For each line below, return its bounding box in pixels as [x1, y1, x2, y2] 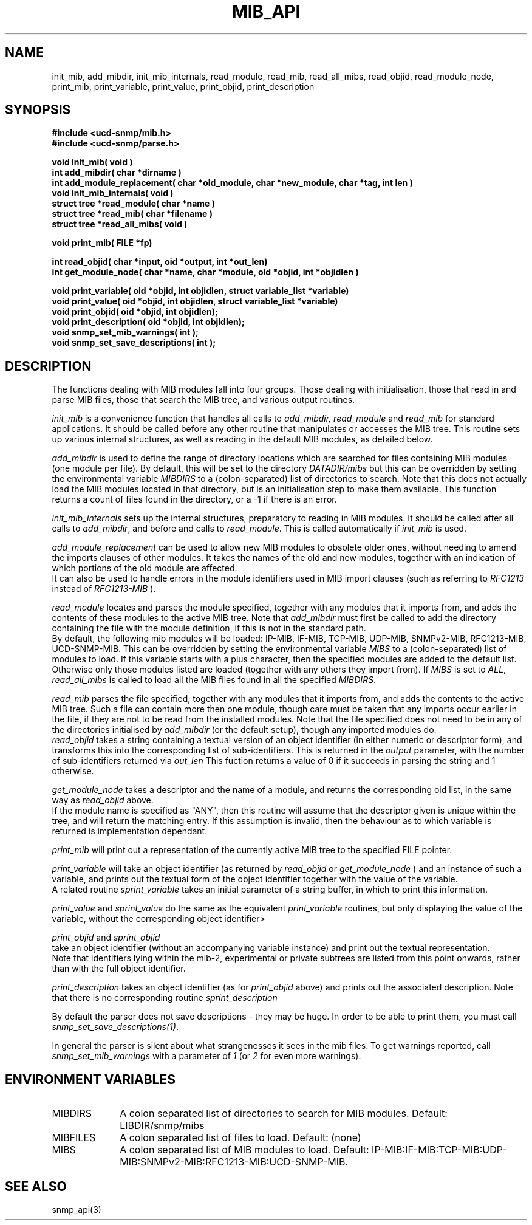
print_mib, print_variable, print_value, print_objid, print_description [52, 81, 315, 92]
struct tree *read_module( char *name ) [52, 198, 216, 209]
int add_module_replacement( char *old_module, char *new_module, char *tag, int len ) [52, 177, 413, 188]
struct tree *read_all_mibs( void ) [52, 219, 188, 230]
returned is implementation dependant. [52, 826, 208, 837]
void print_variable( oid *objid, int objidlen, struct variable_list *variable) [52, 286, 349, 297]
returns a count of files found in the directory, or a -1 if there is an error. [52, 494, 337, 505]
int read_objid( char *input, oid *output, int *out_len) [52, 256, 268, 267]
